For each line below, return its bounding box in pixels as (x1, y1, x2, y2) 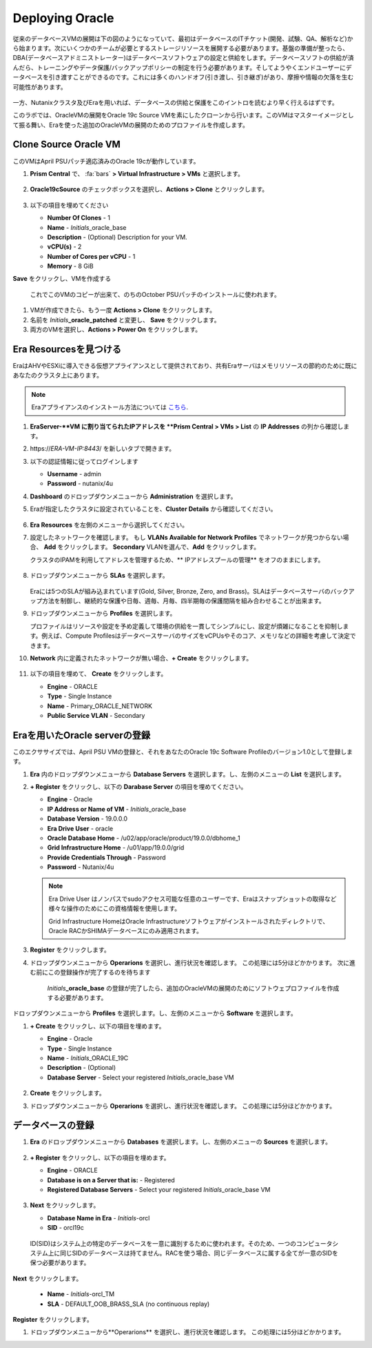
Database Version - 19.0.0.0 (47, 814, 127, 823)
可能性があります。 (12, 83, 67, 91)
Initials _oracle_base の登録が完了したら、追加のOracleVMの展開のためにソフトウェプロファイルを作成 (47, 984, 340, 992)
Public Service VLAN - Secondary (47, 711, 145, 719)
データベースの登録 (12, 1120, 94, 1131)
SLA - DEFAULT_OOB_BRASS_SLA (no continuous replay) (47, 1300, 210, 1308)
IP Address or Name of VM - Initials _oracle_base (47, 805, 187, 813)
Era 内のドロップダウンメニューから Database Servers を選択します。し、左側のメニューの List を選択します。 (30, 770, 345, 778)
